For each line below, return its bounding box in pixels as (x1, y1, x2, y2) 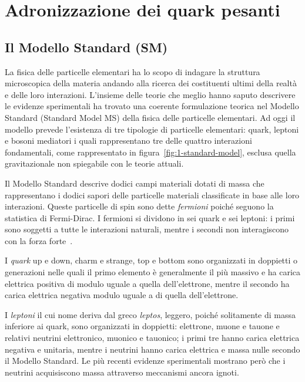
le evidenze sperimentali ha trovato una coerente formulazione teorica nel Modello (5, 100, 299, 112)
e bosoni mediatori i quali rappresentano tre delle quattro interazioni (5, 134, 252, 147)
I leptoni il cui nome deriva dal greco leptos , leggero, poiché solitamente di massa (5, 308, 296, 320)
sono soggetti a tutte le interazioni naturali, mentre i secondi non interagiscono (5, 223, 289, 235)
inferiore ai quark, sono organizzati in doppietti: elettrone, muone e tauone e (5, 320, 280, 332)
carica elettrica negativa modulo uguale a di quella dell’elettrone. (5, 289, 239, 301)
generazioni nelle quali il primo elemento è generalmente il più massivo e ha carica (5, 266, 301, 278)
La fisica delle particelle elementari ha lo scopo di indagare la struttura (5, 65, 260, 77)
